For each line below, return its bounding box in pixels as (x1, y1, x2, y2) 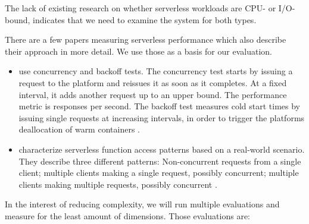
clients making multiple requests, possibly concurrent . (18, 178, 217, 190)
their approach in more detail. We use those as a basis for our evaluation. (5, 45, 272, 57)
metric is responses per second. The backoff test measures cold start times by (18, 100, 300, 112)
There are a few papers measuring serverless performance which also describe (5, 33, 286, 46)
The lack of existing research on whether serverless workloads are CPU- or (5, 2, 276, 14)
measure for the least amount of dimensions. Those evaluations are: (5, 209, 250, 222)
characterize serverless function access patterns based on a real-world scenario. (18, 143, 305, 155)
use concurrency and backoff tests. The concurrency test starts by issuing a (18, 65, 293, 77)
